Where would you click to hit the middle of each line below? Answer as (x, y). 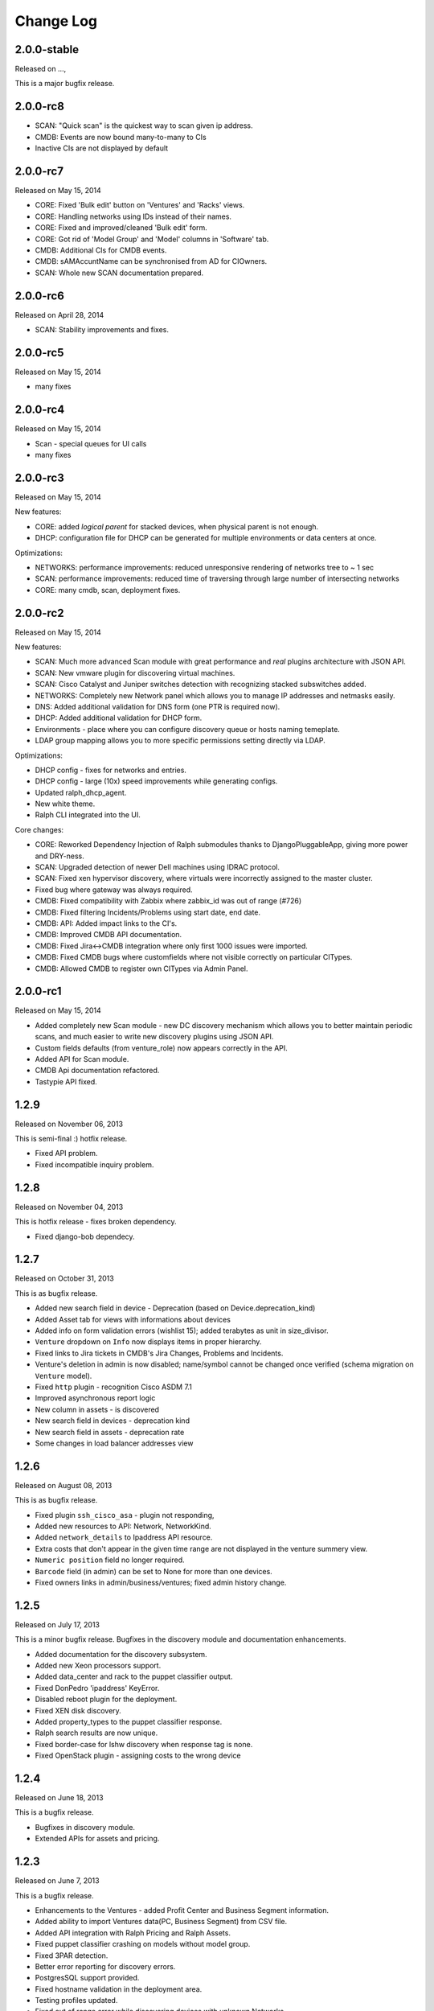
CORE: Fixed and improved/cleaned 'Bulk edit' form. (121, 228)
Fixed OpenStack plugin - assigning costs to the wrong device (138, 1756)
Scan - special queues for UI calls (91, 443)
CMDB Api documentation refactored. (97, 1071)
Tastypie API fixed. (66, 1081)
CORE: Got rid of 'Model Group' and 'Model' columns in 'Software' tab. (152, 239)
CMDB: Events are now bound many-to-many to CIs (121, 137)
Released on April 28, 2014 (59, 315)
